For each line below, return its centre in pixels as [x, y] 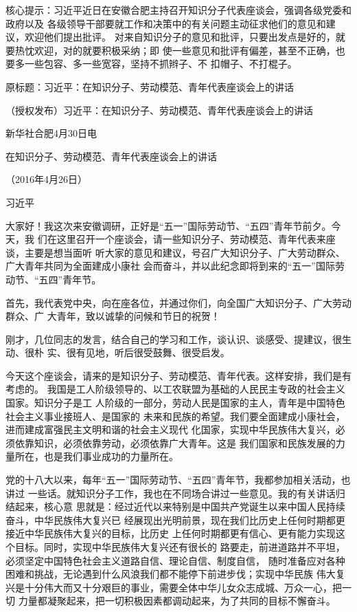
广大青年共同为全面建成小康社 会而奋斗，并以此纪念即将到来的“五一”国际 [170, 266]
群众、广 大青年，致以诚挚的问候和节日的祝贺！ [113, 316]
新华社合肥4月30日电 [51, 133]
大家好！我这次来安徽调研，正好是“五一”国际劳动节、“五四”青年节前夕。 [169, 225]
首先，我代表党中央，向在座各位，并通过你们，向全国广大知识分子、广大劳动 [178, 302]
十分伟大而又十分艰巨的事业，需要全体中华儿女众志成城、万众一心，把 [183, 587]
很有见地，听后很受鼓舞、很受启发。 [148, 352]
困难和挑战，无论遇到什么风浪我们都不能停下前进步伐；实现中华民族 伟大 [171, 574]
